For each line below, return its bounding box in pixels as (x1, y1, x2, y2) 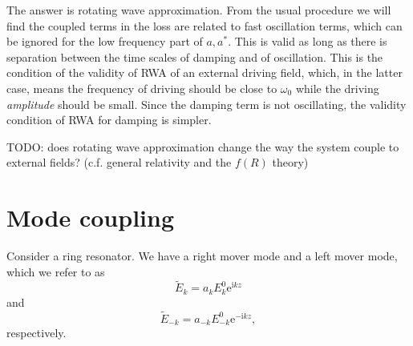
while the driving (295, 79, 379, 96)
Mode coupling (6, 201, 174, 234)
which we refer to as (6, 263, 105, 280)
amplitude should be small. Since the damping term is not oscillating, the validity (6, 95, 407, 112)
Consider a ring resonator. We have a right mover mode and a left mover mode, (6, 247, 398, 264)
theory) (272, 154, 309, 171)
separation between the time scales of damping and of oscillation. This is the (6, 48, 383, 65)
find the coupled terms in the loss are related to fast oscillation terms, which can (6, 17, 403, 34)
